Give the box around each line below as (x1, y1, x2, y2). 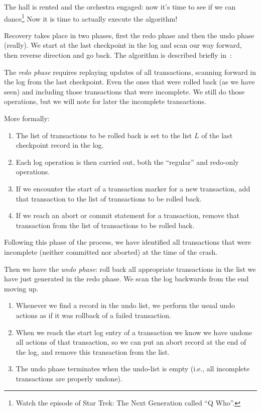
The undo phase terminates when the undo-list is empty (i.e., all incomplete (16, 363, 250, 374)
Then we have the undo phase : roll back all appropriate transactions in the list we (4, 263, 256, 274)
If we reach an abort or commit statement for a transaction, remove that (16, 210, 240, 221)
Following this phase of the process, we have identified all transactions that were (4, 237, 251, 247)
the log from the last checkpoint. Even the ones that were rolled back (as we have (4, 76, 255, 87)
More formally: (4, 113, 50, 123)
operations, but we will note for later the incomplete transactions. (4, 96, 206, 107)
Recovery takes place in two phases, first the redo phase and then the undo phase (4, 30, 254, 40)
